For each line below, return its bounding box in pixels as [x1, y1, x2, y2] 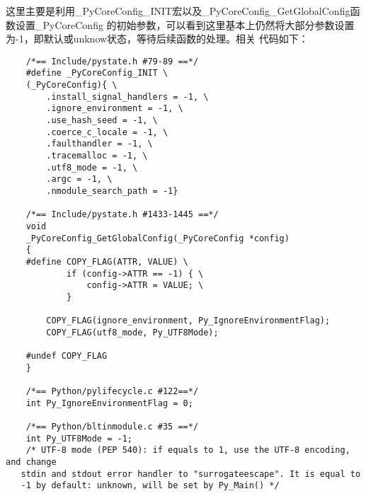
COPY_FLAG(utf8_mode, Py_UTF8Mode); [46, 327, 219, 338]
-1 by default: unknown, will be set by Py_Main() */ [21, 480, 280, 491]
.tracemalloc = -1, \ [46, 151, 148, 161]
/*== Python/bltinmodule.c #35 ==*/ [25, 422, 199, 432]
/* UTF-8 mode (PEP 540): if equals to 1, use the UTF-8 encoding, [25, 445, 350, 456]
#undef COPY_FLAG [25, 351, 108, 362]
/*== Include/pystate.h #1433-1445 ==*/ [25, 209, 219, 220]
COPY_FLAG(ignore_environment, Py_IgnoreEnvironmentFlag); [46, 316, 331, 326]
